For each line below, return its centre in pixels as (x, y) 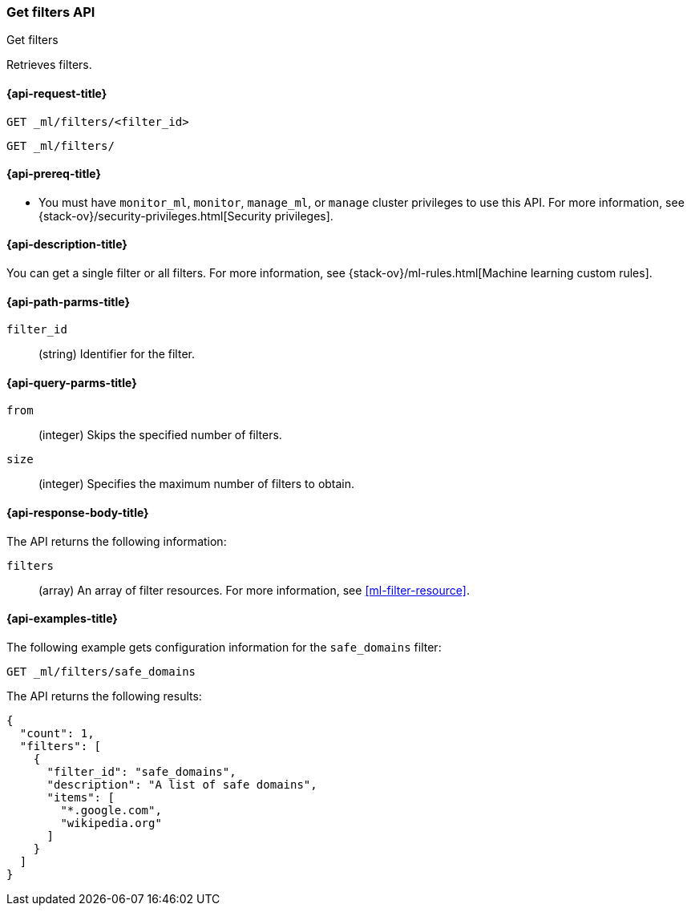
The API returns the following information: (117, 541)
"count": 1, (57, 733)
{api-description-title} (67, 244)
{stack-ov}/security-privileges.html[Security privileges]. (186, 216)
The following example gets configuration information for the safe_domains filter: (224, 647)
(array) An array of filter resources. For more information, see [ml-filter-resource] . (254, 590)
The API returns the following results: (104, 696)
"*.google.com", (111, 810)
